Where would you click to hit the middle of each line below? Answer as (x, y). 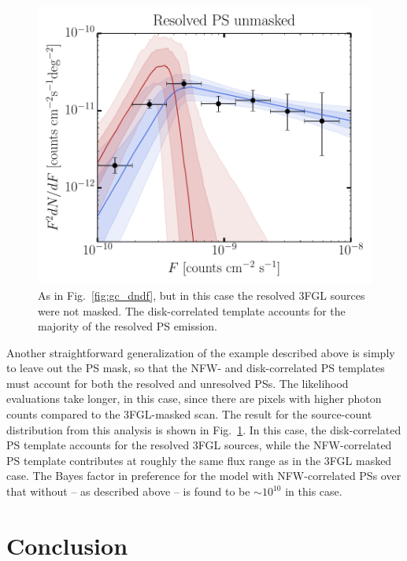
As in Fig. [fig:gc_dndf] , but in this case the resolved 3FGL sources (202, 295)
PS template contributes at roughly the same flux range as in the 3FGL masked (199, 460)
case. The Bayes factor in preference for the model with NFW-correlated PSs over (204, 476)
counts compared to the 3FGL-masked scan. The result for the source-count (189, 414)
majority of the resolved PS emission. (128, 326)
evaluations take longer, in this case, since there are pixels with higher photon (194, 399)
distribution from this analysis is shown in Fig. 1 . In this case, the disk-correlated (204, 429)
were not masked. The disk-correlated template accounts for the (192, 310)
